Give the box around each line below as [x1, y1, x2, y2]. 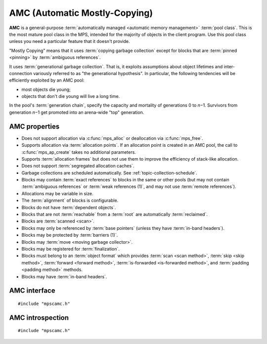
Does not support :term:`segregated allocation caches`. [21, 163, 134, 169]
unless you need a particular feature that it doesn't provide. [9, 39, 131, 44]
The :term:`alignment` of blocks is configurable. [21, 198, 119, 204]
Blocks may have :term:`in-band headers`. [21, 273, 107, 279]
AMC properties [9, 122, 60, 130]
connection [9, 70, 32, 76]
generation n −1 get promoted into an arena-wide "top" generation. [9, 109, 144, 115]
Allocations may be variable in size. [21, 190, 93, 196]
